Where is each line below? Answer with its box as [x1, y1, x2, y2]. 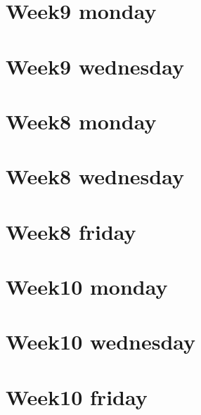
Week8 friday [6, 217, 136, 245]
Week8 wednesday [6, 162, 184, 191]
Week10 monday [6, 272, 168, 301]
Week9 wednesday [6, 51, 184, 80]
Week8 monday [6, 106, 157, 135]
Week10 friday [6, 382, 148, 411]
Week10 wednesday [6, 327, 196, 356]
